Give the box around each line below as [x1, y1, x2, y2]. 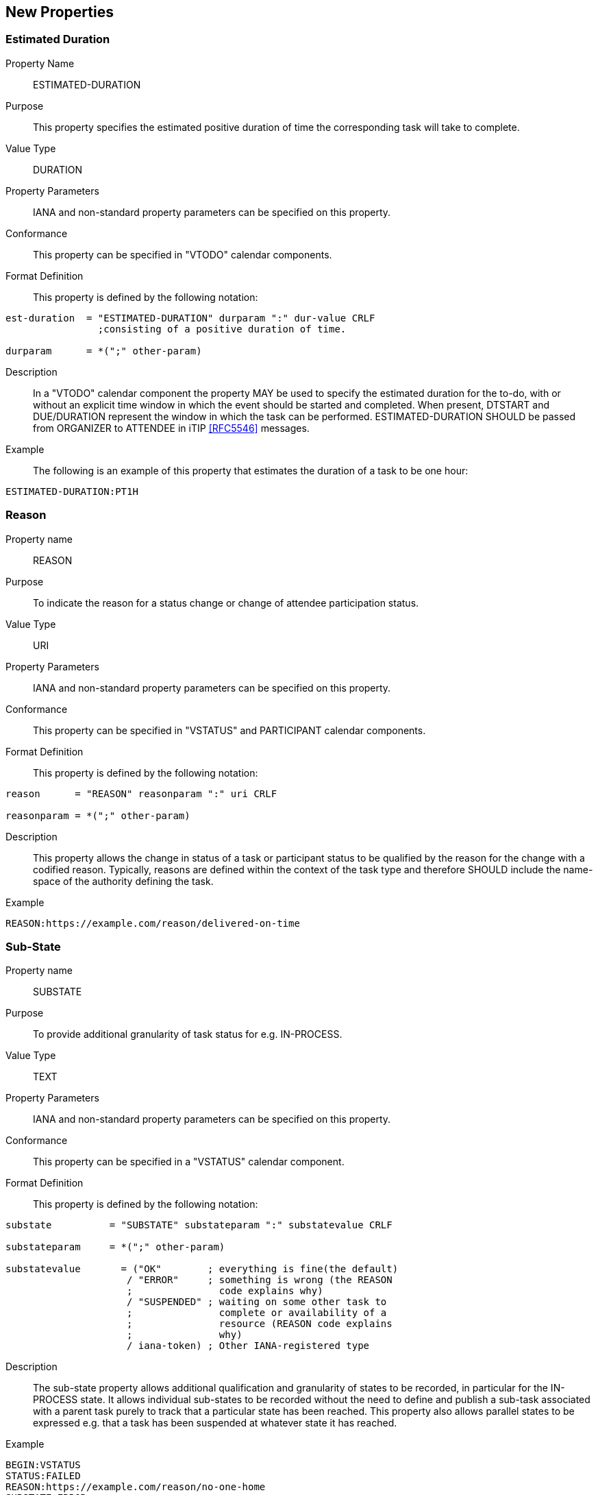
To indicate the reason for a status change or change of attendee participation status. [33, 596, 419, 609]
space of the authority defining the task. [33, 875, 214, 887]
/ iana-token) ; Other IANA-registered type [127, 1340, 370, 1352]
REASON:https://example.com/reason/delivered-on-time [5, 917, 300, 929]
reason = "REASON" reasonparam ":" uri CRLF [5, 788, 277, 799]
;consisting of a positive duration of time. [97, 323, 347, 335]
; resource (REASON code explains [127, 1318, 393, 1330]
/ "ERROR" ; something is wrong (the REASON [127, 1274, 393, 1286]
